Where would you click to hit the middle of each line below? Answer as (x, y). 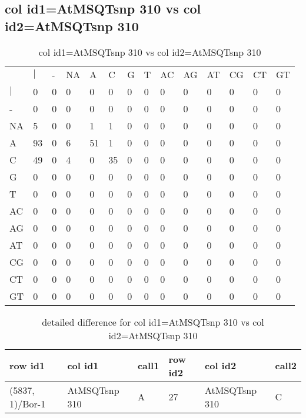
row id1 (27, 366)
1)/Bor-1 (28, 403)
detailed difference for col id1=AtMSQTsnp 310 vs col (153, 322)
